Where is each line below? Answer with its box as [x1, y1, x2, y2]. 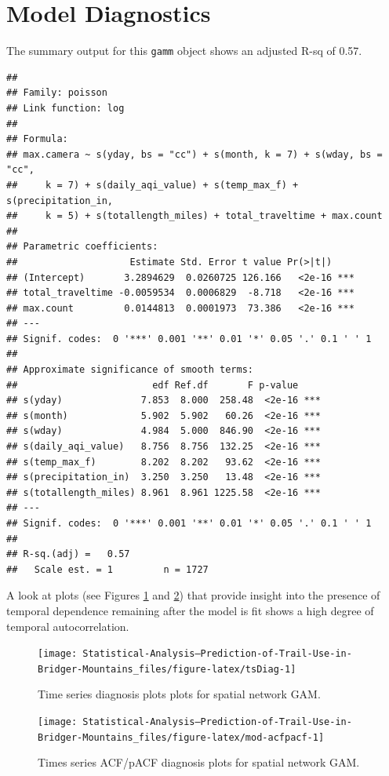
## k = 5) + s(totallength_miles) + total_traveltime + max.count [6, 210, 383, 222]
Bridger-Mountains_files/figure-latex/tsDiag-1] [38, 663, 296, 675]
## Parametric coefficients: [6, 241, 158, 253]
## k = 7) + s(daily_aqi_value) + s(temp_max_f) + [6, 179, 299, 191]
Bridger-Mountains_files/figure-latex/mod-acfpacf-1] [38, 731, 325, 743]
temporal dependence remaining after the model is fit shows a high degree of [6, 602, 374, 618]
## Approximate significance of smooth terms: [6, 364, 253, 376]
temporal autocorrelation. [6, 618, 129, 634]
